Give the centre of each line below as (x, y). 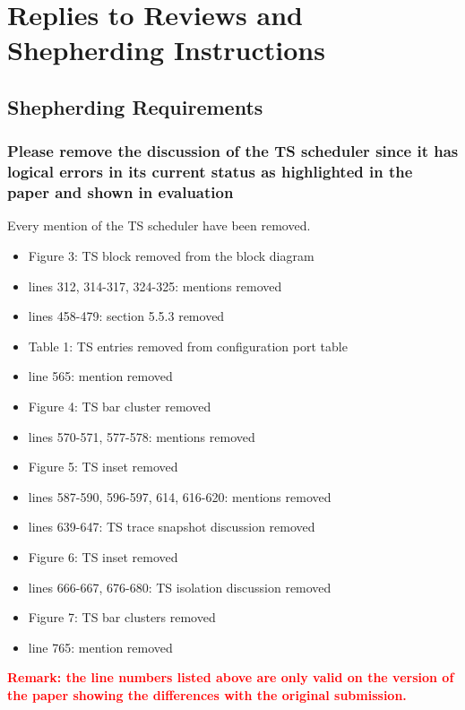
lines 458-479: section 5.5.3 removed (126, 316)
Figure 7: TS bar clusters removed (122, 617)
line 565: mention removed (100, 376)
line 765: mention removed (100, 647)
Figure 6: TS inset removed (103, 556)
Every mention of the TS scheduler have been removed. (159, 225)
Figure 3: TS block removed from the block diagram (171, 255)
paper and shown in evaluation (121, 192)
